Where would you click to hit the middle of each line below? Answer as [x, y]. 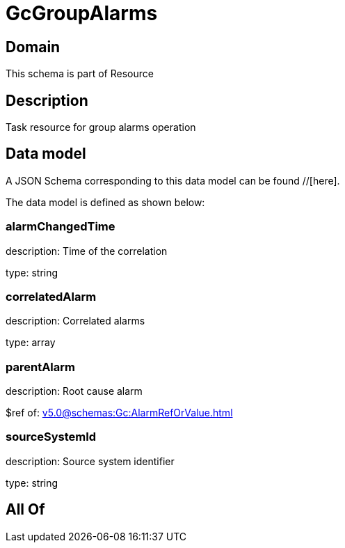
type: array [31, 343]
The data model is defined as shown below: [105, 202]
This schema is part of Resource [80, 74]
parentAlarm [41, 367]
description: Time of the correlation [87, 251]
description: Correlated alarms [75, 321]
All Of [25, 510]
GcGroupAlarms [82, 13]
